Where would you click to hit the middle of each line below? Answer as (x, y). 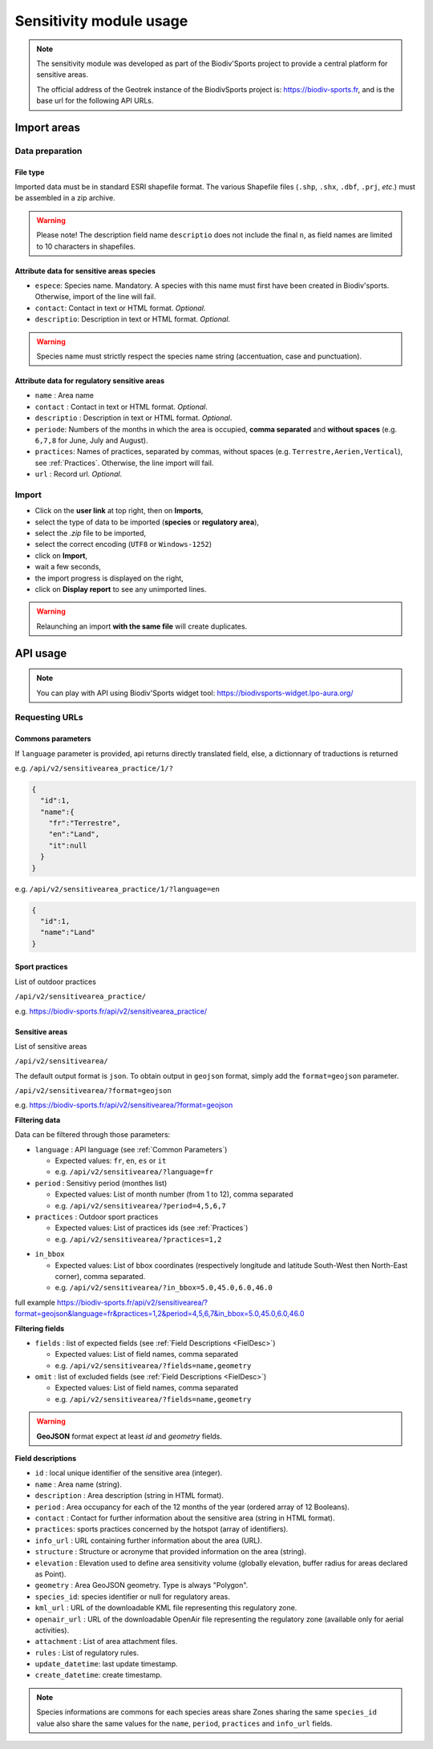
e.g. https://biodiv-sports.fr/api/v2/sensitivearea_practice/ (111, 1011)
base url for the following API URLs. (95, 101)
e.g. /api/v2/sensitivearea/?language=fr (134, 1172)
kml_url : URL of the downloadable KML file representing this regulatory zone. (166, 1608)
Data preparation (49, 151)
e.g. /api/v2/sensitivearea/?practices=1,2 (138, 1239)
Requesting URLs (49, 718)
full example (35, 1302)
